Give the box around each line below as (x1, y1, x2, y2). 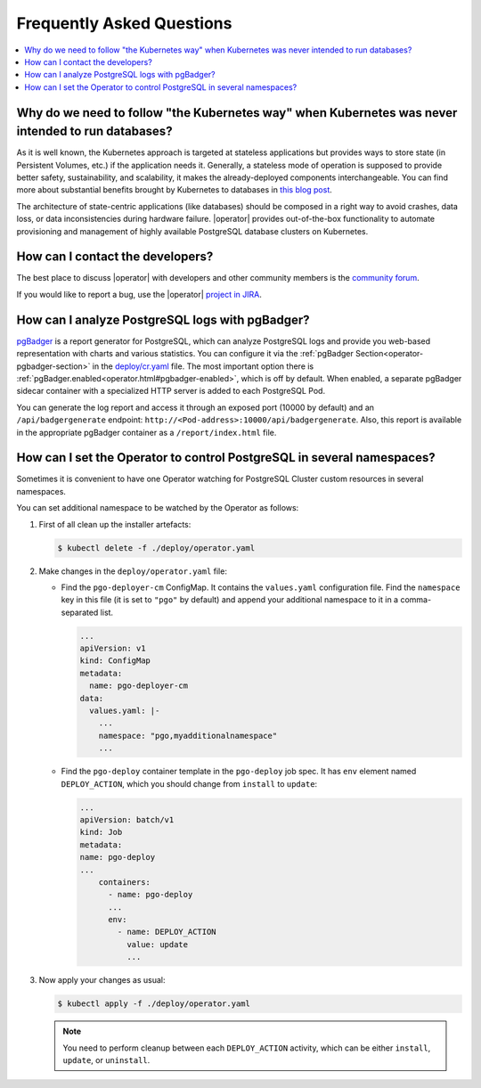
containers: (98, 877, 151, 887)
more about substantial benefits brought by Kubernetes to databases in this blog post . (16, 184, 333, 195)
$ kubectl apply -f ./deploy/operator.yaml (57, 999, 251, 1009)
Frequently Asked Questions (16, 13, 232, 33)
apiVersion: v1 (79, 643, 146, 654)
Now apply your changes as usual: (38, 975, 166, 986)
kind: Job (79, 827, 123, 838)
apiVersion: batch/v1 (79, 814, 175, 824)
